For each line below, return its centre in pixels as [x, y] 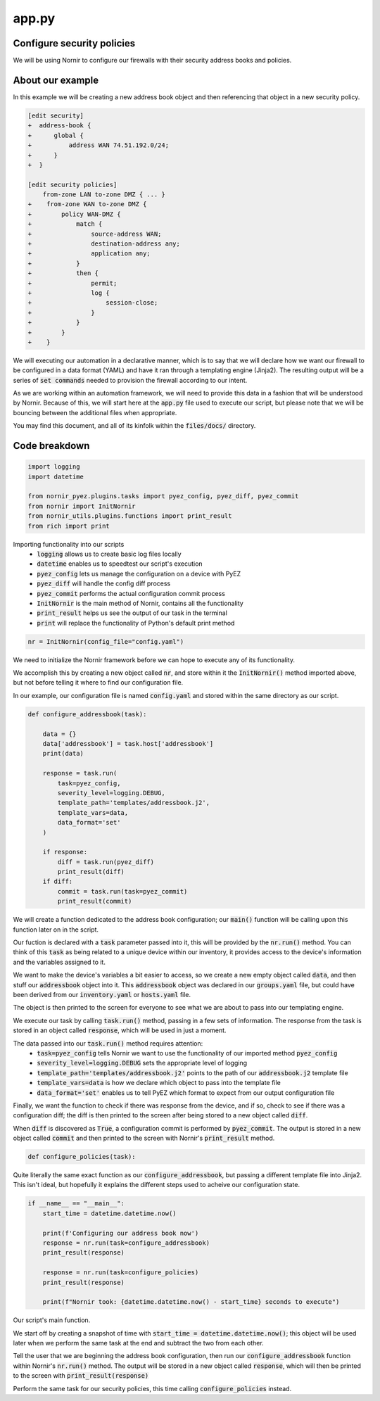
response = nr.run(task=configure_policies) [121, 1273]
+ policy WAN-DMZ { [74, 214]
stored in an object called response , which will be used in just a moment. [120, 1030]
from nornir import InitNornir [82, 506]
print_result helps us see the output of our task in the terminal [132, 613]
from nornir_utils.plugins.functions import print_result [130, 516]
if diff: [58, 882]
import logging [54, 467]
